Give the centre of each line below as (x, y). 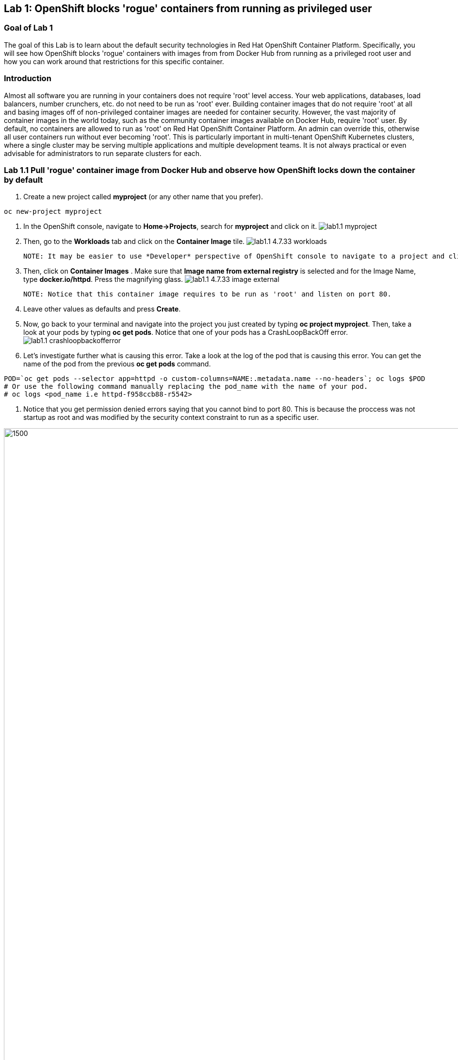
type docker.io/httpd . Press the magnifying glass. (103, 279)
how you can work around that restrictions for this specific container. (114, 61)
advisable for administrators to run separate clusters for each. (103, 153)
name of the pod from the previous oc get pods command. (117, 364)
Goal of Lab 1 (28, 28)
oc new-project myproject (53, 212)
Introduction (28, 78)
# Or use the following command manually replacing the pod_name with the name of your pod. (186, 387)
